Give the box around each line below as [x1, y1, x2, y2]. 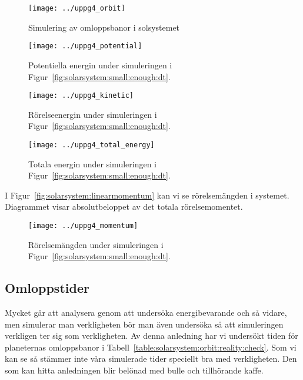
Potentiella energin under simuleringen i [28, 58, 172, 71]
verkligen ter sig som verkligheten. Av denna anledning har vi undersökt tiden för [5, 329, 298, 342]
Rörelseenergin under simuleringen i [28, 108, 157, 120]
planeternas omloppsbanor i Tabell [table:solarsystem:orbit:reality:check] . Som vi [5, 341, 297, 353]
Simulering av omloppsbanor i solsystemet [28, 21, 180, 33]
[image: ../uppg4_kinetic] [28, 91, 134, 100]
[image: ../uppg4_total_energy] [28, 140, 155, 149]
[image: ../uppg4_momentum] [28, 221, 138, 230]
